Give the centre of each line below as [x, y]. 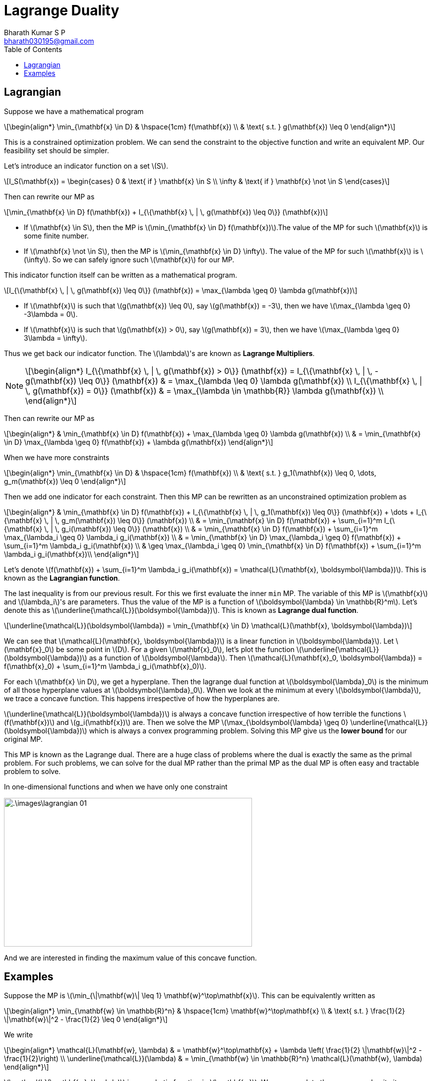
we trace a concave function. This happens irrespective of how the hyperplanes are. [142, 698]
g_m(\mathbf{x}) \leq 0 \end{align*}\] [65, 481]
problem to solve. [32, 771]
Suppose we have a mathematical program [74, 111]
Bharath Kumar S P [35, 32]
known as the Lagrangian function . [62, 578]
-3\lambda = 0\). [51, 314]
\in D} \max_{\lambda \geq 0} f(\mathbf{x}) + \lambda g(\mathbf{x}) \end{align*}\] [139, 442]
